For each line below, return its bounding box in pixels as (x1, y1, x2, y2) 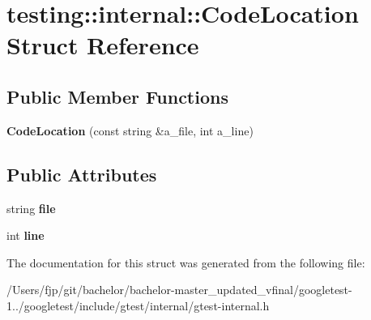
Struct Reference (6, 28, 199, 62)
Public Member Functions (6, 83, 228, 109)
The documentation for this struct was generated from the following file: (6, 254, 365, 271)
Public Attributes (6, 161, 157, 186)
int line (6, 227, 45, 244)
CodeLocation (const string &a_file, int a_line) (6, 122, 254, 139)
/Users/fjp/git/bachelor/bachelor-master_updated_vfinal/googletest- (6, 281, 352, 298)
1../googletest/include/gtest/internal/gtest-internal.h (6, 297, 270, 314)
